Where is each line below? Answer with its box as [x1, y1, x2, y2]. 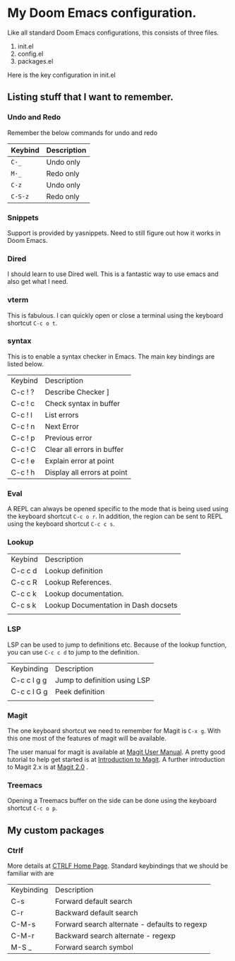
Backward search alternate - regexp [55, 931, 176, 941]
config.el [17, 49, 44, 58]
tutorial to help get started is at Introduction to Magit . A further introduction [7, 756, 225, 763]
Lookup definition [44, 566, 104, 576]
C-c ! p [11, 433, 35, 443]
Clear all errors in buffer [44, 444, 124, 454]
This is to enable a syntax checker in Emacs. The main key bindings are [7, 352, 215, 361]
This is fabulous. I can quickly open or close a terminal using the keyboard [7, 311, 224, 319]
